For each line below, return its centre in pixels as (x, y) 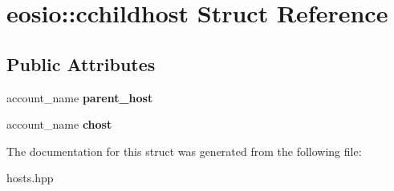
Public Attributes (81, 64)
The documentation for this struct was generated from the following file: (184, 151)
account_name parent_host (80, 97)
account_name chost (59, 124)
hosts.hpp (30, 178)
